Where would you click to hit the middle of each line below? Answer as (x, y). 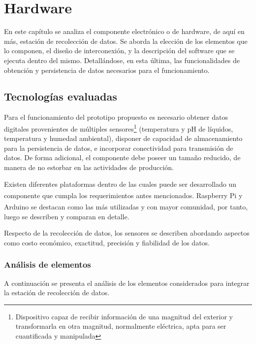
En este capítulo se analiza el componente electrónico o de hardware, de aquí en (124, 31)
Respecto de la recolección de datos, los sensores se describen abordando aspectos (127, 233)
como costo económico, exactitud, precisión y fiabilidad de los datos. (107, 242)
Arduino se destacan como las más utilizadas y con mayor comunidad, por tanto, (126, 207)
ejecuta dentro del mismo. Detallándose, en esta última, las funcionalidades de (122, 60)
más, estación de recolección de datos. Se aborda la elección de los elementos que (126, 41)
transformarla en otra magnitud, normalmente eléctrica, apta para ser (121, 326)
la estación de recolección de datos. (57, 292)
